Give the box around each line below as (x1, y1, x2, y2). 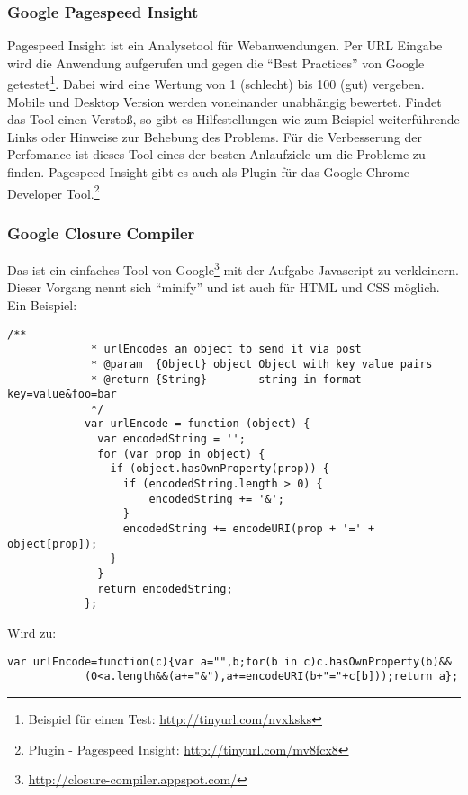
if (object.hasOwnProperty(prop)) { (110, 462, 329, 476)
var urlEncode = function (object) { (84, 417, 310, 431)
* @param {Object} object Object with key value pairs (91, 357, 433, 371)
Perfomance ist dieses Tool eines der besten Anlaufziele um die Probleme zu (7, 145, 426, 164)
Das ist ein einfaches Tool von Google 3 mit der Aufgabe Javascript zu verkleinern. (7, 258, 459, 279)
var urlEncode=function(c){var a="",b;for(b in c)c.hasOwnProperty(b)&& (7, 655, 452, 668)
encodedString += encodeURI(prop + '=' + (122, 523, 375, 536)
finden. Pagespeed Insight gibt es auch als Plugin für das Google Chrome (7, 163, 410, 182)
